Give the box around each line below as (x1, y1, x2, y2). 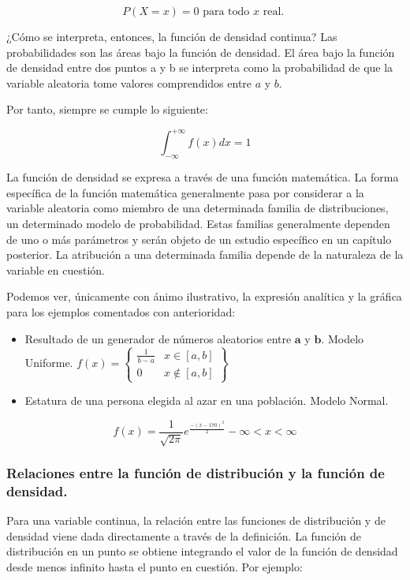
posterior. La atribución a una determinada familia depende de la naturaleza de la (6, 246, 404, 263)
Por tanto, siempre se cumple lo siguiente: (6, 101, 208, 118)
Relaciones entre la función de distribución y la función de (6, 463, 385, 483)
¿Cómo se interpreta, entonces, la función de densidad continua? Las (6, 28, 337, 44)
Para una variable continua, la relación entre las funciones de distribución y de (6, 512, 386, 529)
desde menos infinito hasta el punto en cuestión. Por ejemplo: (6, 559, 303, 575)
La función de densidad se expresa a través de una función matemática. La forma (6, 169, 399, 185)
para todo (203, 6, 250, 17)
